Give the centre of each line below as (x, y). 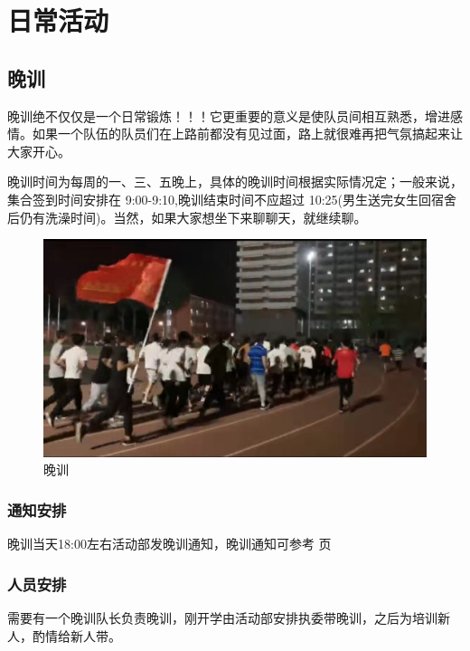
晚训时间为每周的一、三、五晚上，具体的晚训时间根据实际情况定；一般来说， (235, 182)
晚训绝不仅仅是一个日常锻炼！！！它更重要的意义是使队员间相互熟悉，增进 (229, 115)
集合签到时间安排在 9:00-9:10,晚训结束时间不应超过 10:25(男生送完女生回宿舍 (232, 199)
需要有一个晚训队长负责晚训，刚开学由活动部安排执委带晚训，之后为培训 (222, 617)
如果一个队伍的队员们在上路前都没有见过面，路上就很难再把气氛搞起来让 (247, 134)
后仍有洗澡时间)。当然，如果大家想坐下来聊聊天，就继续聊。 (187, 217)
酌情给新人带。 (76, 635)
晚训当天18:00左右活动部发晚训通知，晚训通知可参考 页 (169, 544)
